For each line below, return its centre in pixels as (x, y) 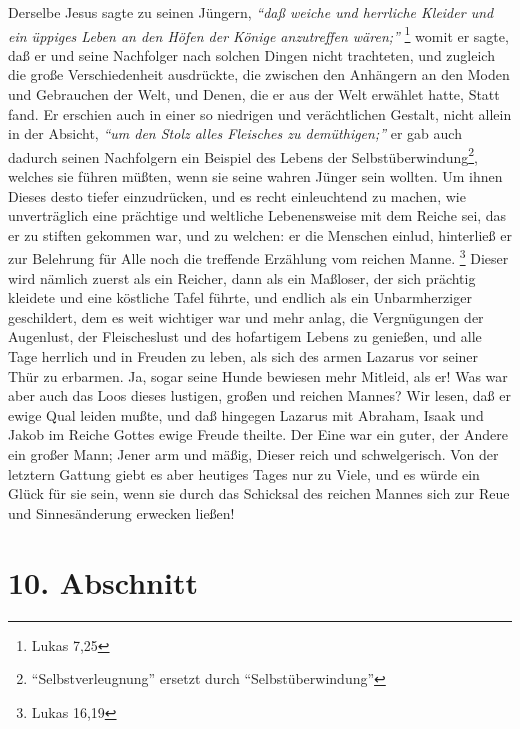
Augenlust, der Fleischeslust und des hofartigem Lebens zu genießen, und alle (245, 336)
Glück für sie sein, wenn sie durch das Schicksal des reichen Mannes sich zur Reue (259, 493)
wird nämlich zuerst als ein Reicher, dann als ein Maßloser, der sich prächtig (242, 277)
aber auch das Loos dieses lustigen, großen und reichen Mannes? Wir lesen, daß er (259, 395)
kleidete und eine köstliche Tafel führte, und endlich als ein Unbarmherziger (240, 297)
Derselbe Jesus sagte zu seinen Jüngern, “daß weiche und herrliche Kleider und (251, 12)
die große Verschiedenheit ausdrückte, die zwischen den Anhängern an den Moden (259, 74)
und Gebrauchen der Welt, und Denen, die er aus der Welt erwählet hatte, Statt (254, 94)
